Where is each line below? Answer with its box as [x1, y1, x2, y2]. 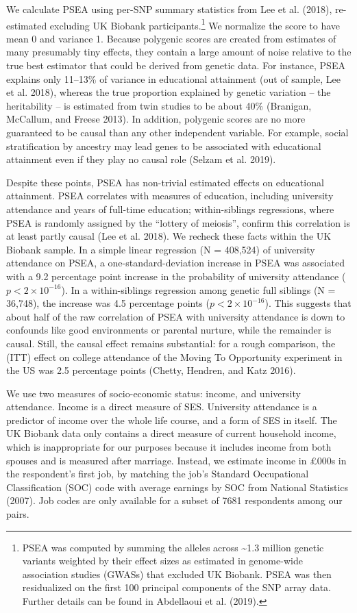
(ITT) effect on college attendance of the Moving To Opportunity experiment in [6, 349, 343, 364]
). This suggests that [264, 296, 352, 310]
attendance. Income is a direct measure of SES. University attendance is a [6, 399, 317, 414]
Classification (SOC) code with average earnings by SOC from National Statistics [6, 479, 349, 494]
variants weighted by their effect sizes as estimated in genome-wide [22, 553, 303, 568]
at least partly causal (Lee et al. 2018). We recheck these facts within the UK [6, 229, 332, 243]
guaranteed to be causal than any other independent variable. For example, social [6, 125, 349, 139]
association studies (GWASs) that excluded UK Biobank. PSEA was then [22, 566, 332, 581]
